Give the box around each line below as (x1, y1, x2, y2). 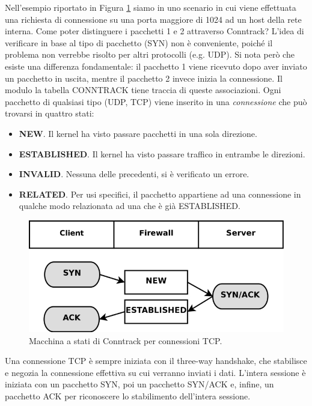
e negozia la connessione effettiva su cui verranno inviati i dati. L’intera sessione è (5, 366, 306, 378)
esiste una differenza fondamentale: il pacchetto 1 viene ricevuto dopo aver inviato (5, 59, 307, 72)
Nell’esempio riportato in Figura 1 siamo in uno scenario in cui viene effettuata (5, 1, 296, 13)
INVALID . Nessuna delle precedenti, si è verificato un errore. (19, 168, 249, 180)
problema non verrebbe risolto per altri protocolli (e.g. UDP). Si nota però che (5, 48, 295, 61)
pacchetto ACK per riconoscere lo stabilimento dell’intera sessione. (5, 389, 251, 402)
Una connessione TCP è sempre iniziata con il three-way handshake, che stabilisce (5, 354, 307, 367)
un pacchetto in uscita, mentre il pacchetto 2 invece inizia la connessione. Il (5, 71, 283, 84)
